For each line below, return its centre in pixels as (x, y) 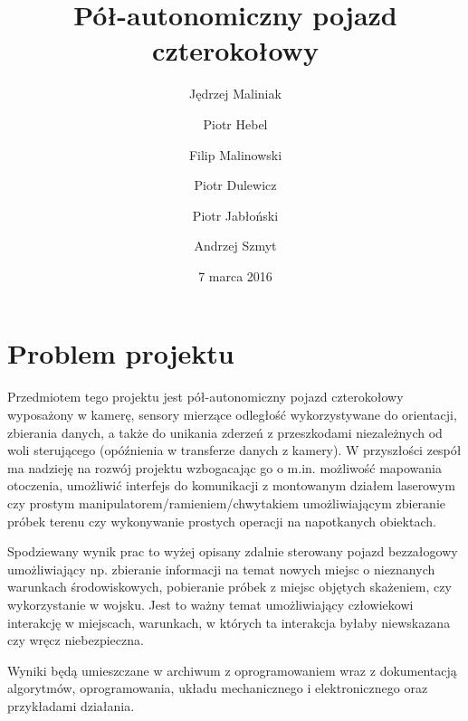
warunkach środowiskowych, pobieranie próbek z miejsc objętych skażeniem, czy (229, 587)
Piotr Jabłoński (235, 215)
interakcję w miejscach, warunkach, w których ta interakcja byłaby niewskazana (229, 622)
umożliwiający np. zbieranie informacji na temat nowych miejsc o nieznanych (221, 569)
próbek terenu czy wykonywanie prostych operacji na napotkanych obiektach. (222, 521)
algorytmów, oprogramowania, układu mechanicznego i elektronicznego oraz (218, 688)
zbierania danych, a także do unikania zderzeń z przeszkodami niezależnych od (225, 432)
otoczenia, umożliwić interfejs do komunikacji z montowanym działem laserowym (231, 485)
